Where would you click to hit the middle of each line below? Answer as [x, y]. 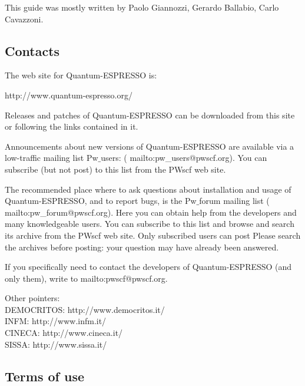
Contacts [32, 50]
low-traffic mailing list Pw [52, 158]
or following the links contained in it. [72, 126]
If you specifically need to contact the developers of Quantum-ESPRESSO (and [148, 267]
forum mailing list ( [234, 201]
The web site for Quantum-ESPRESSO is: [81, 75]
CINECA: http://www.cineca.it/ [64, 333]
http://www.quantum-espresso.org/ [69, 95]
